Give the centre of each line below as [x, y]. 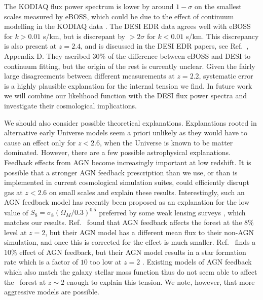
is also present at [30, 46]
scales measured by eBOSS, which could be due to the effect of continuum [119, 16]
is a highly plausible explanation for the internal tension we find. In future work [128, 85]
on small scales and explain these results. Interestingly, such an [147, 192]
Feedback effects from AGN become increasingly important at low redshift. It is [128, 162]
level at [15, 232]
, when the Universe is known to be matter [166, 142]
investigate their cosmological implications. [70, 105]
